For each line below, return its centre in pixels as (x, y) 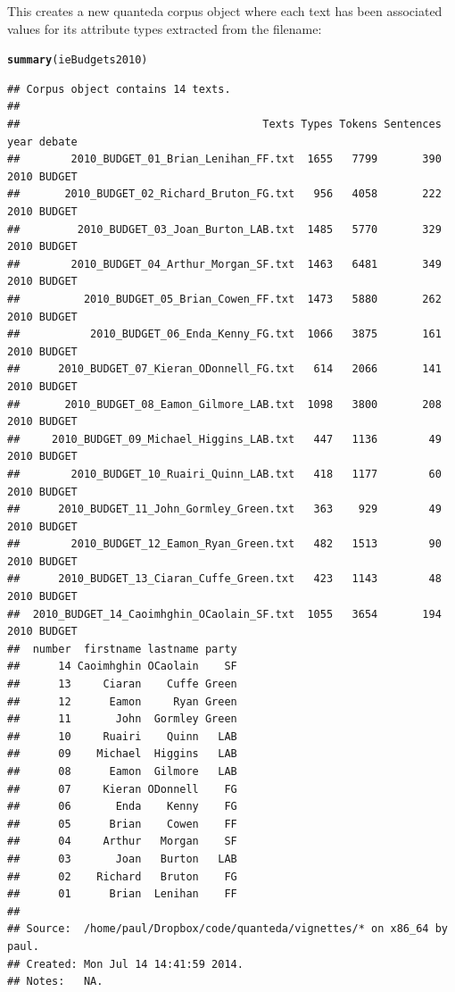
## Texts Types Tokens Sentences (224, 125)
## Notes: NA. (55, 982)
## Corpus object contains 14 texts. (119, 89)
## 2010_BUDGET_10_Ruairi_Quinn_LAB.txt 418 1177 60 (224, 474)
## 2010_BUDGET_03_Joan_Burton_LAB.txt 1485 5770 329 (224, 229)
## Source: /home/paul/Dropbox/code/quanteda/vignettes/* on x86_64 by (227, 929)
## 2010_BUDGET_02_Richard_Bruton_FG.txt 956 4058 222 (224, 194)
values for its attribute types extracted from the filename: (165, 28)
